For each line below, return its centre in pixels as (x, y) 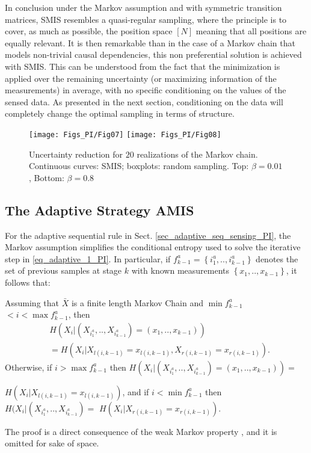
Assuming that (32, 302)
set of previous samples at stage (63, 270)
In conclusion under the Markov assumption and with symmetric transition (143, 7)
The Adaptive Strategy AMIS (100, 210)
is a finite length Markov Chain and (137, 302)
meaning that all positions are (251, 31)
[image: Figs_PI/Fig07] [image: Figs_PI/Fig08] (125, 134)
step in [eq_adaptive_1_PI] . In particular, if (88, 258)
